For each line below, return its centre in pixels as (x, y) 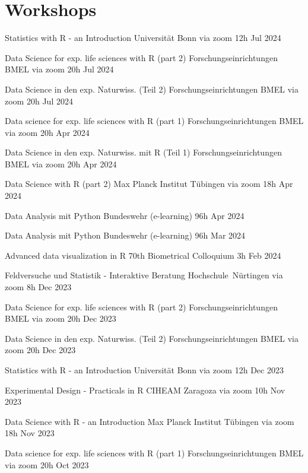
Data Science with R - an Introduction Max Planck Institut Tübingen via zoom (150, 421)
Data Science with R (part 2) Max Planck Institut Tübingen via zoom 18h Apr (149, 184)
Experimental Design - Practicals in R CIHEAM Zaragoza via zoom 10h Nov (145, 390)
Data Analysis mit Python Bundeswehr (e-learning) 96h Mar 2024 (125, 235)
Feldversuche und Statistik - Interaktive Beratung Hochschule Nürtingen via (144, 275)
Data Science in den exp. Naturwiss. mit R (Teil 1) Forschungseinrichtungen (143, 152)
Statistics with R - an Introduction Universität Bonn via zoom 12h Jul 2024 (143, 38)
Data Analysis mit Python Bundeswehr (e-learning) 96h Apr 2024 (125, 215)
